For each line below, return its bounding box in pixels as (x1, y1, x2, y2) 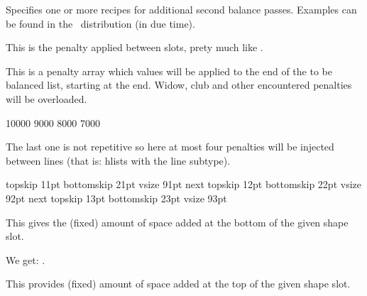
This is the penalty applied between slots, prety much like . (6, 40, 263, 55)
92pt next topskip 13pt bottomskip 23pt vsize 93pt (6, 190, 227, 205)
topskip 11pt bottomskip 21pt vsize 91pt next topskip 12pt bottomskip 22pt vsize (6, 177, 361, 192)
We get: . (6, 252, 45, 267)
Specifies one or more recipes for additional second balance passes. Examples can (6, 2, 357, 16)
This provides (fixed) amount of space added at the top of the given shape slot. (6, 276, 351, 291)
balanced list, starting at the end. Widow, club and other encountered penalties (6, 77, 352, 92)
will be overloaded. (6, 91, 87, 106)
